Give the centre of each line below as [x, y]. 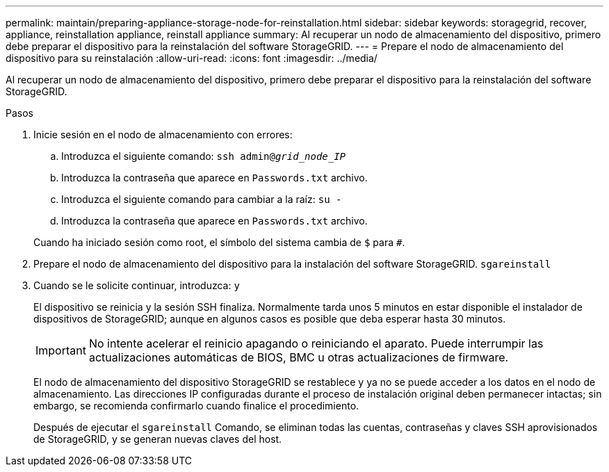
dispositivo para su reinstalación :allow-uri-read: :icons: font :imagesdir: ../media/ [192, 58]
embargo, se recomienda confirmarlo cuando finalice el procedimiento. [196, 406]
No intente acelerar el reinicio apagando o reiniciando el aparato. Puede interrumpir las [316, 343]
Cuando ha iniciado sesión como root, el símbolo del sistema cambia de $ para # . [219, 242]
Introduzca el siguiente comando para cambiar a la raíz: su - [202, 199]
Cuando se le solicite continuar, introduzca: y [137, 285]
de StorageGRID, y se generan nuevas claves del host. [158, 439]
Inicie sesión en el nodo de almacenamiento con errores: [163, 135]
